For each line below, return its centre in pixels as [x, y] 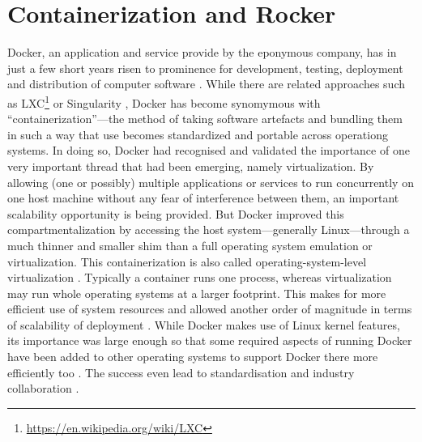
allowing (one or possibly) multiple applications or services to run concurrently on [211, 182]
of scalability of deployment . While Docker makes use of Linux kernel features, [204, 324]
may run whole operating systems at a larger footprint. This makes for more [197, 293]
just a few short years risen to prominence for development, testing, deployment [205, 68]
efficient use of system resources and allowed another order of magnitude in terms [210, 309]
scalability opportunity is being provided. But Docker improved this [176, 213]
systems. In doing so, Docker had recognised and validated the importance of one [209, 150]
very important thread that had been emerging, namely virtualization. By [191, 166]
